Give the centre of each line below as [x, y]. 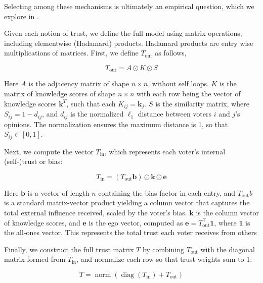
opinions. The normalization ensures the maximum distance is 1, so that [116, 124]
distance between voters [174, 114]
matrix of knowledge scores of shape [60, 94]
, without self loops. [178, 83]
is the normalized [97, 114]
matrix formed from [35, 259]
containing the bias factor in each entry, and [167, 192]
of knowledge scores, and [42, 222]
